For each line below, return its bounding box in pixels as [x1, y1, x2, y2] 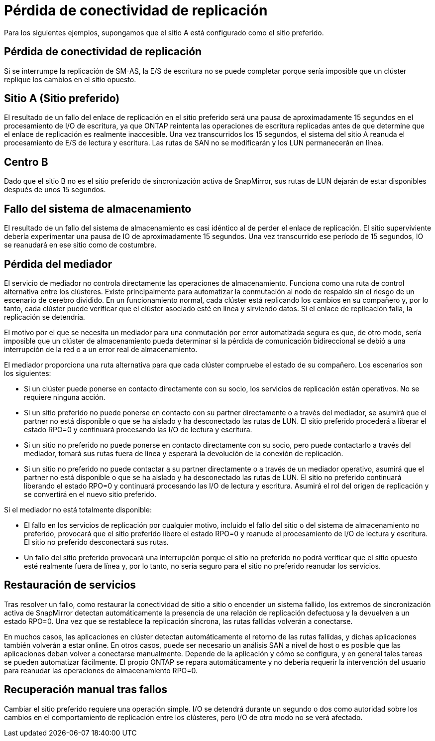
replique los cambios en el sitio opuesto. [4, 75, 136, 84]
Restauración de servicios [4, 579, 136, 592]
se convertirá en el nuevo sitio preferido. [24, 490, 157, 498]
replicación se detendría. [4, 312, 85, 321]
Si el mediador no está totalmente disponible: [4, 505, 152, 514]
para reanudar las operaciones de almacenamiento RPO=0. [4, 666, 198, 675]
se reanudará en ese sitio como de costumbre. [4, 241, 157, 249]
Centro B [4, 155, 48, 168]
